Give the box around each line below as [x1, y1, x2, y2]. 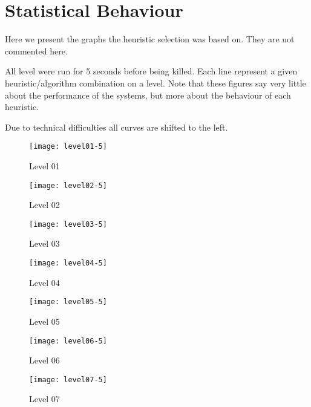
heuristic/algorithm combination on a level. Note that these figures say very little [5, 76, 306, 89]
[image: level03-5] [29, 220, 107, 229]
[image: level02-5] [29, 181, 107, 190]
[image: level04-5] [29, 259, 107, 268]
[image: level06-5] [29, 336, 107, 345]
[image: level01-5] [29, 142, 107, 151]
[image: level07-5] [29, 375, 107, 384]
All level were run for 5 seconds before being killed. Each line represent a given [5, 65, 298, 77]
